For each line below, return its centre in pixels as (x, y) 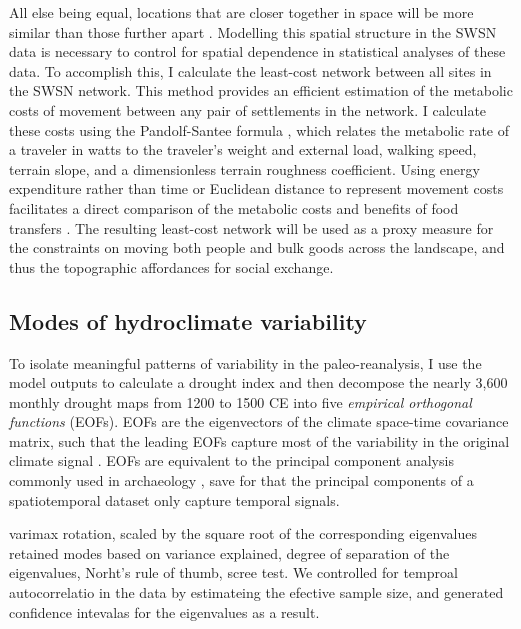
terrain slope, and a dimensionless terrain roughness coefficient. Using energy (244, 168)
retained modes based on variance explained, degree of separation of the (229, 552)
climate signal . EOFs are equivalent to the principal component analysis (231, 460)
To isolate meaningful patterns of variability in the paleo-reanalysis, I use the (245, 362)
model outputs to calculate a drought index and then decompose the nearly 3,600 (258, 382)
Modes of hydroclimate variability (188, 320)
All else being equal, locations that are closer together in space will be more (241, 12)
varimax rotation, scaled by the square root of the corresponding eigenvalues (243, 533)
